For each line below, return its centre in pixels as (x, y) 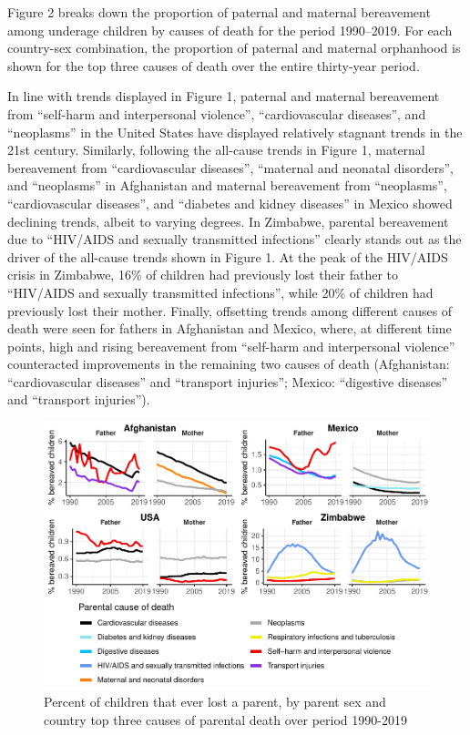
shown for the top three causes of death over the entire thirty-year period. (214, 65)
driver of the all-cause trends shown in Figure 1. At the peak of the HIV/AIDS (228, 256)
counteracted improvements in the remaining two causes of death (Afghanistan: (229, 364)
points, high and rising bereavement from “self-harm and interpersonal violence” (231, 346)
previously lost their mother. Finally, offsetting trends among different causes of (230, 310)
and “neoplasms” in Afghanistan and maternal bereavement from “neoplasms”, (227, 185)
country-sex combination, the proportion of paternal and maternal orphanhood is (234, 48)
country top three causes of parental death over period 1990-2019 (225, 719)
